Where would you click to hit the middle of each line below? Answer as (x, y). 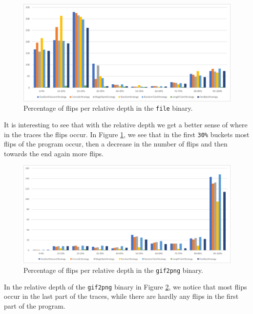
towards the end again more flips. (54, 153)
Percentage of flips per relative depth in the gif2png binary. (113, 270)
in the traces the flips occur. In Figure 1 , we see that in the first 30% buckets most (127, 134)
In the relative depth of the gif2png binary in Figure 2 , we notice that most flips (126, 286)
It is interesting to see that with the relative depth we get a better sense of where (126, 124)
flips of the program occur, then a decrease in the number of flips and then (116, 144)
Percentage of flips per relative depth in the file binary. (108, 108)
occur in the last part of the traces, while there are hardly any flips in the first (121, 296)
